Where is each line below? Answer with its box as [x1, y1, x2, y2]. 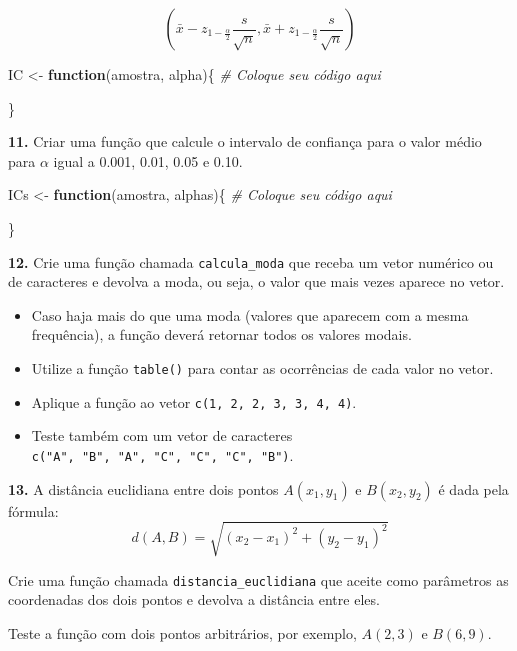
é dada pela [438, 478, 509, 499]
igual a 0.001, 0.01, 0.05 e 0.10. [53, 150, 243, 171]
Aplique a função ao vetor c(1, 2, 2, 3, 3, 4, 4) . [31, 391, 357, 412]
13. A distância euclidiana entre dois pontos [8, 478, 279, 499]
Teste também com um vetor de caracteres [31, 425, 293, 446]
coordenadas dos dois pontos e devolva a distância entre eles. [8, 589, 380, 610]
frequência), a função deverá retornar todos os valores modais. [31, 324, 412, 345]
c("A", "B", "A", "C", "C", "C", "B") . [31, 444, 294, 465]
